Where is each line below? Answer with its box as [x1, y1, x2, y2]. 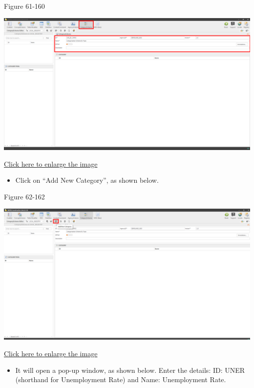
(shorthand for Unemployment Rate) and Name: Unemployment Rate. [15, 374, 226, 385]
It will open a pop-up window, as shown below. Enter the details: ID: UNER [15, 365, 245, 375]
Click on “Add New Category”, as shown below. [15, 175, 159, 185]
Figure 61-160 [4, 1, 45, 11]
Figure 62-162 [4, 192, 45, 202]
